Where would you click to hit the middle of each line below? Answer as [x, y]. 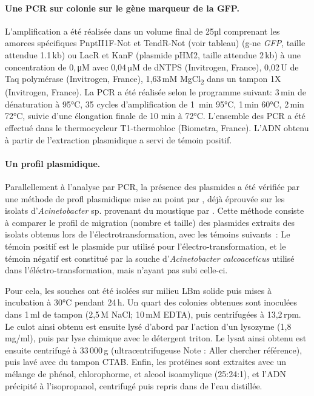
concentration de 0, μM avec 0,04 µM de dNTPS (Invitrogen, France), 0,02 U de [152, 67]
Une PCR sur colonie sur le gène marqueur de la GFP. [122, 8]
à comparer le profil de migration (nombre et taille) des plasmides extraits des [150, 222]
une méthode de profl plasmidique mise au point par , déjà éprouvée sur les [145, 198]
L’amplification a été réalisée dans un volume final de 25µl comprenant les [142, 31]
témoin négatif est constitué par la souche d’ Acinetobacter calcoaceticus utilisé [150, 258]
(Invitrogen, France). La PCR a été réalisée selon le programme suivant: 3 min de [155, 92]
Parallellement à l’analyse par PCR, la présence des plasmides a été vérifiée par [152, 187]
